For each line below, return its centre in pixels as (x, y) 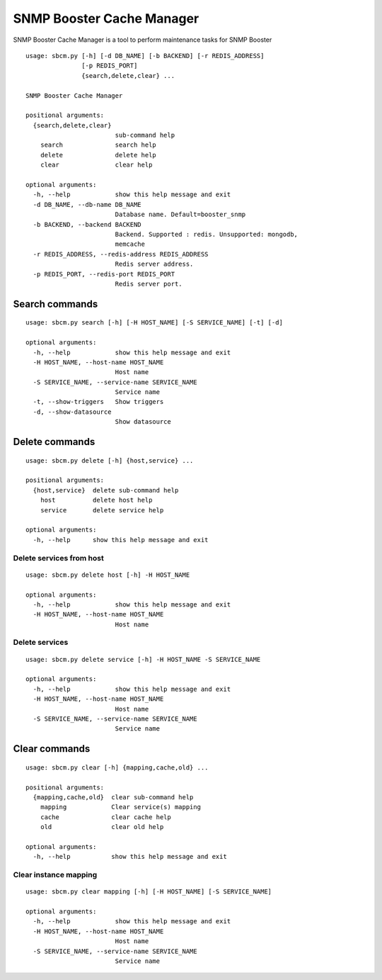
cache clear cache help (105, 817)
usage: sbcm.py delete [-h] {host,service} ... (110, 460)
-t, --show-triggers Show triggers (98, 402)
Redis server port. (149, 284)
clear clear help (96, 165)
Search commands (56, 304)
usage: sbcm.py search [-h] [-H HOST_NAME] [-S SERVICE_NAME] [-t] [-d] (154, 323)
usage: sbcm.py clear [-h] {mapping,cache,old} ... (117, 767)
